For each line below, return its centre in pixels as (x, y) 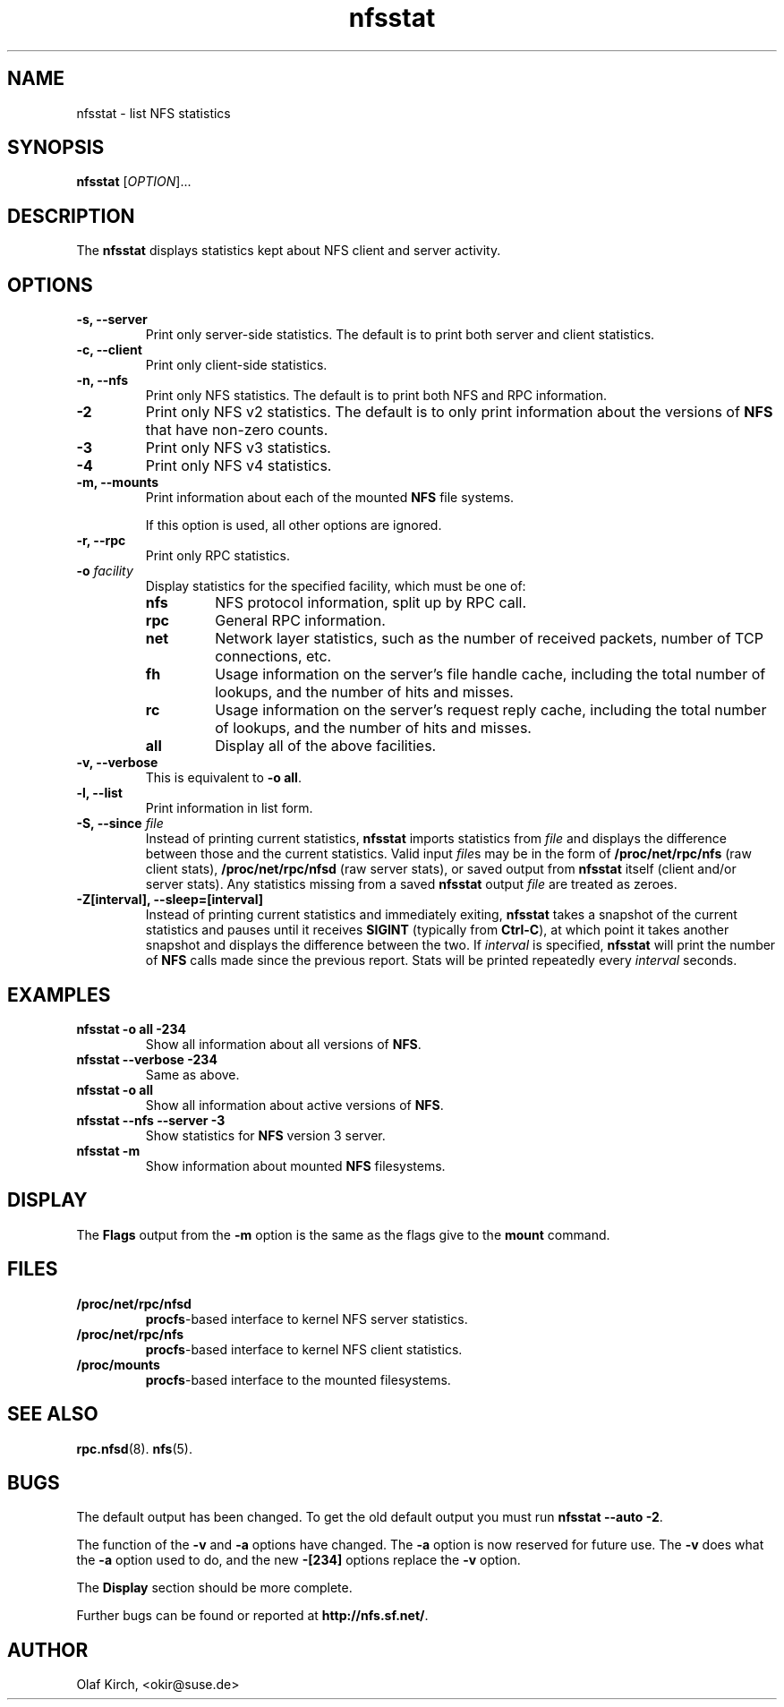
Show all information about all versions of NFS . (283, 1044)
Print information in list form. (229, 808)
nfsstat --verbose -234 (147, 1059)
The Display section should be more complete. (214, 1588)
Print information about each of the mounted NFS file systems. (330, 498)
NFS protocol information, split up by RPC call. (371, 603)
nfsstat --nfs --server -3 (151, 1120)
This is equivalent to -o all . (223, 778)
